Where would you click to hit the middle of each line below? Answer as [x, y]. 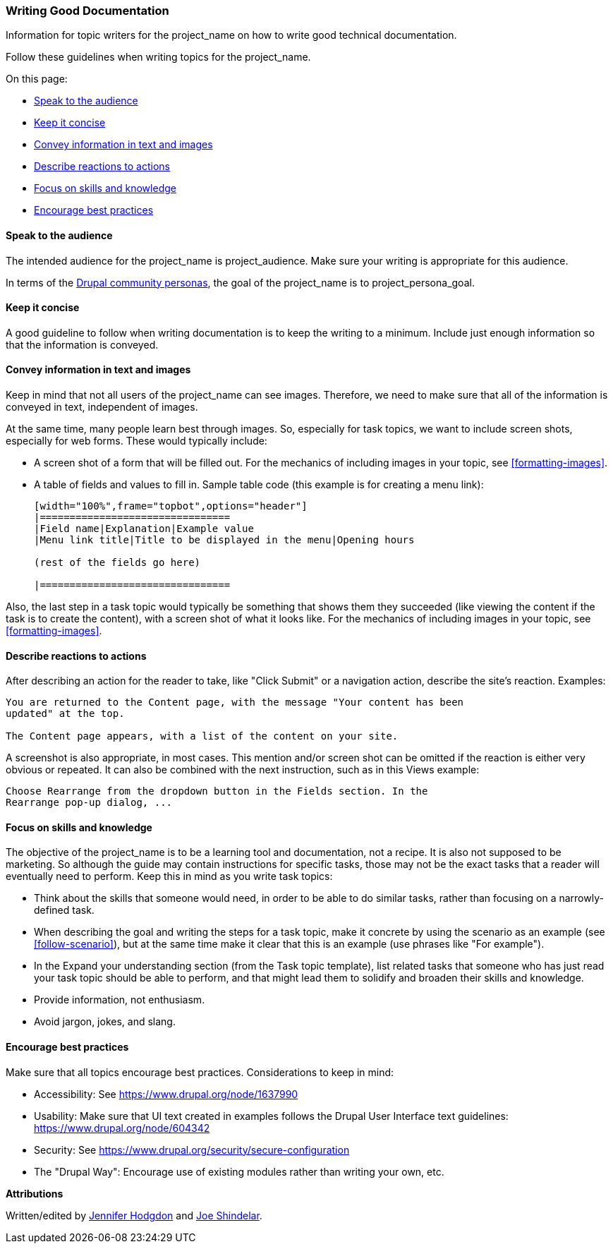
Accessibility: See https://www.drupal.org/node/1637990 [166, 1094]
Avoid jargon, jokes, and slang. [105, 1022]
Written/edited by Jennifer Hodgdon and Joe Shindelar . [134, 1215]
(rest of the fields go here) [117, 563]
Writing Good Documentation [87, 11]
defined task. [64, 910]
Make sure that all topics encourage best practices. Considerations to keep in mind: [200, 1072]
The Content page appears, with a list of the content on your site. [202, 736]
